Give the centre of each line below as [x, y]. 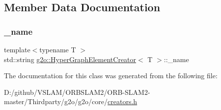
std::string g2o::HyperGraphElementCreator [70, 59]
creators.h [123, 101]
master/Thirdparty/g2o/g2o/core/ [56, 101]
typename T [58, 49]
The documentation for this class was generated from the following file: [111, 76]
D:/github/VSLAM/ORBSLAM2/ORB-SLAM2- [77, 92]
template [17, 49]
